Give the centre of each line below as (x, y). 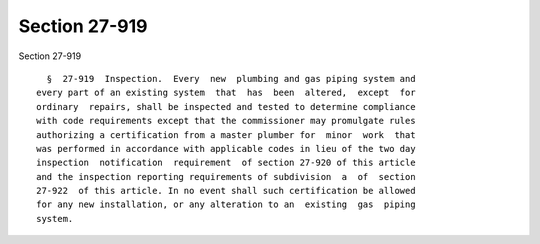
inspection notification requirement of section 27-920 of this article (226, 163)
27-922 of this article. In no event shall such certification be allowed (226, 191)
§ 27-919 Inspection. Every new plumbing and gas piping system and (231, 78)
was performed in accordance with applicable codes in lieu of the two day (226, 148)
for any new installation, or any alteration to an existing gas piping (226, 204)
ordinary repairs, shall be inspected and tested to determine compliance (226, 106)
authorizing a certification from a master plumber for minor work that (226, 134)
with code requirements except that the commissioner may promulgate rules (226, 121)
